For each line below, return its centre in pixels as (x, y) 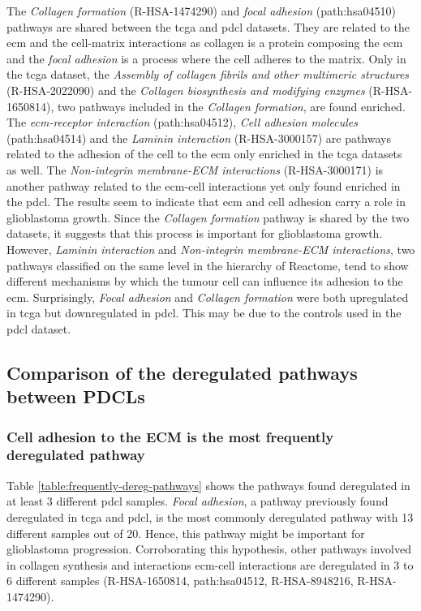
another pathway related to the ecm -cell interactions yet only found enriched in (204, 185)
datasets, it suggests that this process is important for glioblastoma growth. (195, 233)
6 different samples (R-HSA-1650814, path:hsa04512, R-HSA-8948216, (180, 581)
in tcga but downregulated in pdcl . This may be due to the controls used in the (204, 313)
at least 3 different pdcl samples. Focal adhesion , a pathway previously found (198, 501)
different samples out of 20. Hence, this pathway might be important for (186, 533)
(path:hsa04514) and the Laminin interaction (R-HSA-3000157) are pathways (199, 138)
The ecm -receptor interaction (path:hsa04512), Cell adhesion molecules (183, 122)
